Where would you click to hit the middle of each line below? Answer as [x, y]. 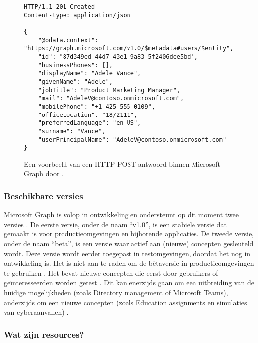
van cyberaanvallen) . [36, 312]
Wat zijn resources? [44, 334]
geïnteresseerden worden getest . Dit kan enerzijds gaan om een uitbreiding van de [129, 283]
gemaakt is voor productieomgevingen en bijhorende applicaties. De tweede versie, [129, 234]
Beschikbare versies [44, 195]
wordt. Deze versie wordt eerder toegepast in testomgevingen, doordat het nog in [127, 253]
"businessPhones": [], [75, 65]
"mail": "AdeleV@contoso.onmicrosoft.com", [111, 98]
